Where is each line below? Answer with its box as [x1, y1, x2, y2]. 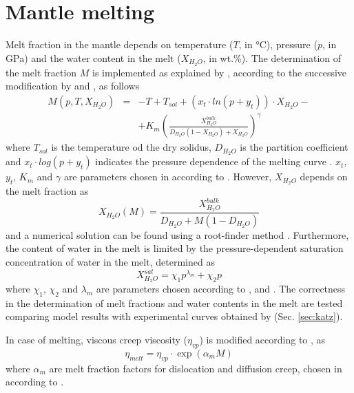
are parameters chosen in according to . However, [63, 169, 272, 184]
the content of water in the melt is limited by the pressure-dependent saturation [6, 241, 344, 255]
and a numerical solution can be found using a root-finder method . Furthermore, [6, 227, 349, 242]
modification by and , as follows [6, 78, 140, 93]
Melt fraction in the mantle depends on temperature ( [6, 37, 233, 52]
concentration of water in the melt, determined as [6, 255, 215, 269]
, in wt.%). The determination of [202, 50, 342, 65]
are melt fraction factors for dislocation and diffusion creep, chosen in [49, 361, 342, 375]
